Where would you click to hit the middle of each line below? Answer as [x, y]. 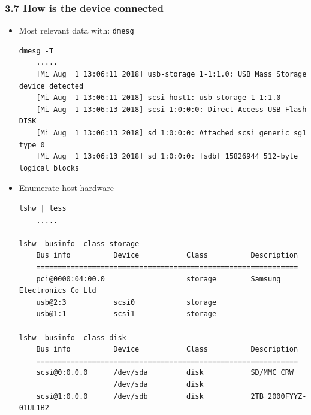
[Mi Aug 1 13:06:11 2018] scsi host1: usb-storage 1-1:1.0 [158, 98]
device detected [51, 86]
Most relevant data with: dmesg [76, 30]
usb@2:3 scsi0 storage [126, 302]
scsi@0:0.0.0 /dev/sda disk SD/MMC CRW [165, 373]
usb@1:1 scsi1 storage [126, 314]
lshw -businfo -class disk [73, 337]
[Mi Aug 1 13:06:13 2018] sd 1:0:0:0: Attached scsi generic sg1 [171, 133]
